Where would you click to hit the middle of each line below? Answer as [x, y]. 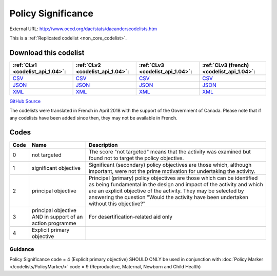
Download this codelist [47, 53]
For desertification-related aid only [131, 216]
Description [103, 145]
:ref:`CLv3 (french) [225, 65]
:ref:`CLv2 [88, 65]
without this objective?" [117, 204]
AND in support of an [57, 216]
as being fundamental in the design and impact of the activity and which [176, 184]
